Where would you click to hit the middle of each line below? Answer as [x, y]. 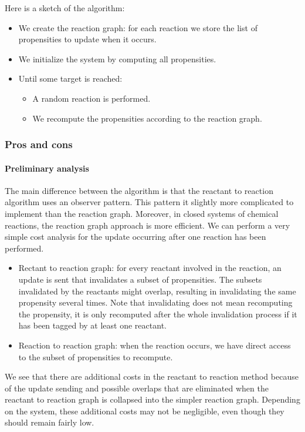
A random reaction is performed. [91, 98]
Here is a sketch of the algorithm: [65, 8]
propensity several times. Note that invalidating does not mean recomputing [155, 302]
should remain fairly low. [50, 422]
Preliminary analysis [47, 168]
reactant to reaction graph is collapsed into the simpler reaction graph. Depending [152, 399]
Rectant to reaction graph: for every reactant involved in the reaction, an [150, 268]
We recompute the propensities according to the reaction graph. [147, 118]
